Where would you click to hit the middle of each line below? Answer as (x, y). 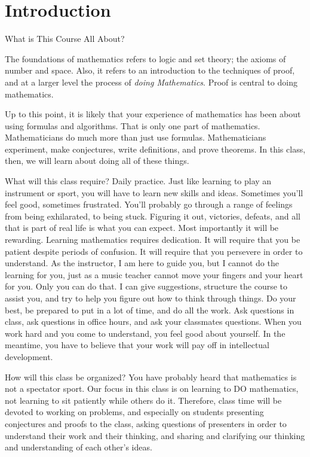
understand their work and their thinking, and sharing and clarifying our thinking (155, 435)
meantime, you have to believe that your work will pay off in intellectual (137, 345)
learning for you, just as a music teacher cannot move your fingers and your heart (154, 274)
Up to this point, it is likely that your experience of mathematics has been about (153, 114)
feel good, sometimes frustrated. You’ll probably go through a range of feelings (149, 204)
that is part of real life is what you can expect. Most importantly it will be (142, 228)
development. (29, 356)
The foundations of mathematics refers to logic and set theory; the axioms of (145, 58)
